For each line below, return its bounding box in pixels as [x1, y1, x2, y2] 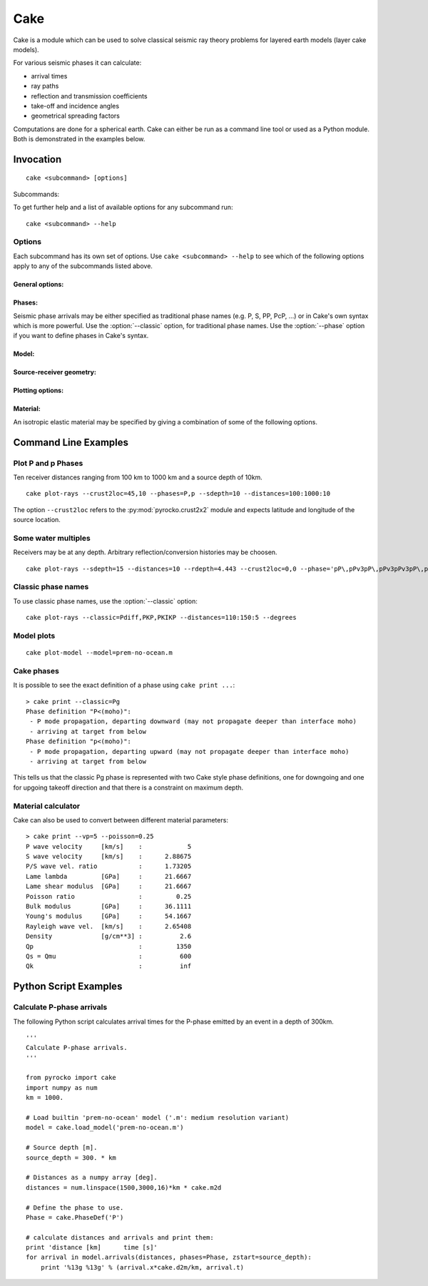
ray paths [31, 82, 59, 91]
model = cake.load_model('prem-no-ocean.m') [26, 1123, 185, 1132]
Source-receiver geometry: [13, 368, 96, 377]
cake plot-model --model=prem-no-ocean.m [26, 649, 173, 657]
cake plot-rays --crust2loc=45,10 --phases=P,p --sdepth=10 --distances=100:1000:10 [26, 489, 331, 498]
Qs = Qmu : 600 [26, 952, 192, 960]
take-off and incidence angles [31, 101, 120, 110]
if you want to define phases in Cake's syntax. [13, 332, 149, 340]
